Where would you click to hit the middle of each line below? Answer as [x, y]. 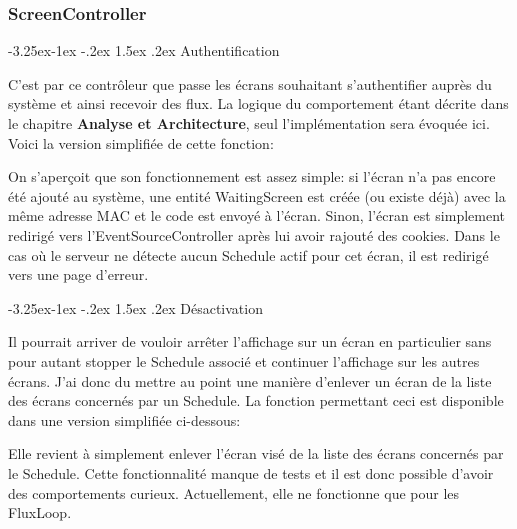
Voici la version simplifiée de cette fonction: [141, 142]
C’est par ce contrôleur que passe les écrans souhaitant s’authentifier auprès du [250, 83]
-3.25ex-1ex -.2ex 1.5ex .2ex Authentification [144, 50]
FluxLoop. [40, 512]
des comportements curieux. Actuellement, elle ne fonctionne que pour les [234, 492]
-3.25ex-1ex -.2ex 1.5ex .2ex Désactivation [135, 307]
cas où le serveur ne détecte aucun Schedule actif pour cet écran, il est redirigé [248, 254]
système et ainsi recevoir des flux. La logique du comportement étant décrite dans [258, 103]
